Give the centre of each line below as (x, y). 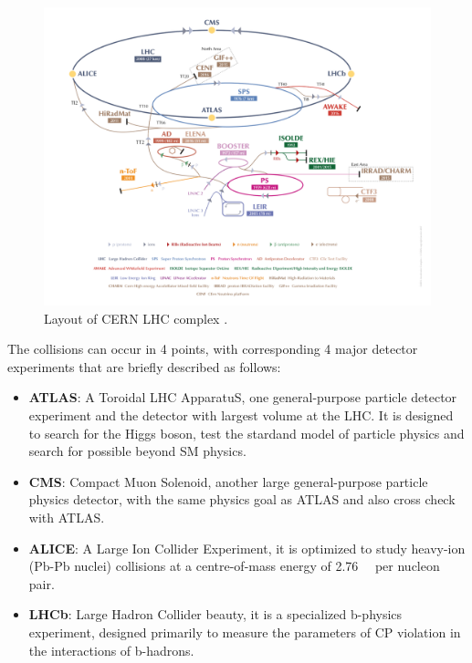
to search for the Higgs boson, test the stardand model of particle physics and (246, 433)
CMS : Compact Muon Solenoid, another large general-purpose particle (228, 481)
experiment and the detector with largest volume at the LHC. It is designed (241, 415)
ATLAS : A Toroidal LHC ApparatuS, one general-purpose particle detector (243, 397)
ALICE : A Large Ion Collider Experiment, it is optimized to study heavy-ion (247, 548)
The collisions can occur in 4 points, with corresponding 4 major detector (213, 349)
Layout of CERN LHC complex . (136, 318)
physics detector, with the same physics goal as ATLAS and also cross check (242, 499)
